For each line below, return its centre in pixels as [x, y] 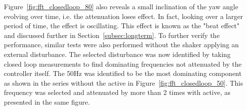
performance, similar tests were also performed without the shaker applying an [122, 45]
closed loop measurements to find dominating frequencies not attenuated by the [123, 64]
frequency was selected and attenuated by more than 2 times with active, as [117, 92]
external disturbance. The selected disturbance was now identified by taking [117, 54]
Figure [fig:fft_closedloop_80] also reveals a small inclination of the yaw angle [121, 6]
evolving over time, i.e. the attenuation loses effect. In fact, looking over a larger [123, 16]
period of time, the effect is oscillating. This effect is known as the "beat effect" [122, 26]
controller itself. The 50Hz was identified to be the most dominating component [123, 73]
